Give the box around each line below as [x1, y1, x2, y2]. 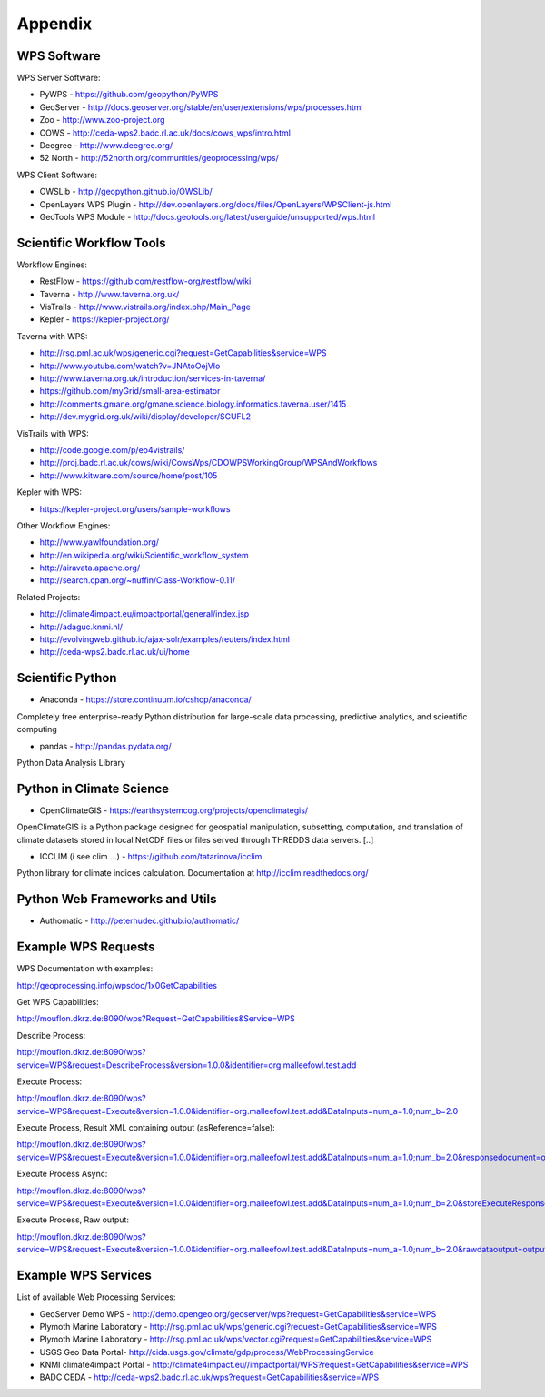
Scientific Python [16, 670, 117, 686]
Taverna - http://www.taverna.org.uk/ [39, 288, 180, 299]
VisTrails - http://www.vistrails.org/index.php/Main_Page [39, 301, 252, 313]
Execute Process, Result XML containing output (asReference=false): [16, 1122, 276, 1133]
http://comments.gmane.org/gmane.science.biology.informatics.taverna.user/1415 [39, 398, 347, 409]
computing [16, 724, 58, 735]
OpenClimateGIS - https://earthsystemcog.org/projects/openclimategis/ [39, 805, 309, 816]
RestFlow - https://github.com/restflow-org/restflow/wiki [39, 276, 252, 286]
